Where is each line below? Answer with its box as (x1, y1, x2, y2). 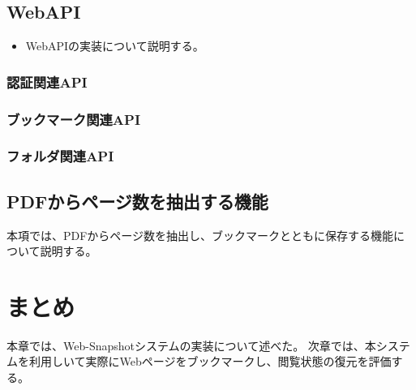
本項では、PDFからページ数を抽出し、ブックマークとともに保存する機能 (6, 226, 394, 243)
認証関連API (6, 71, 88, 92)
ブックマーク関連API (6, 109, 141, 129)
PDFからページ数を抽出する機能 (6, 188, 268, 213)
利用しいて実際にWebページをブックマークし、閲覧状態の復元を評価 (28, 353, 392, 370)
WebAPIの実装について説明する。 (25, 37, 204, 54)
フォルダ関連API (6, 146, 114, 166)
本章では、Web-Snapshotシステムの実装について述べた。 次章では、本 (6, 336, 376, 354)
